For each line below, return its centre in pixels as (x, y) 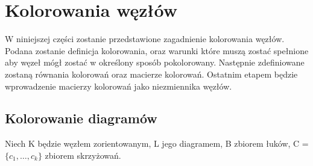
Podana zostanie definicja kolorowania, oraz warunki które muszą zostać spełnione (157, 50)
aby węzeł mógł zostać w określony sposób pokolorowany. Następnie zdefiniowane (155, 62)
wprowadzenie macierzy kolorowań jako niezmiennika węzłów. (119, 86)
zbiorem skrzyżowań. (83, 155)
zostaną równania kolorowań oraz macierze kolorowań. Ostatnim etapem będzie (151, 74)
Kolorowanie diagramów (81, 118)
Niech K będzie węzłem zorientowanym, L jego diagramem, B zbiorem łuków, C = (157, 143)
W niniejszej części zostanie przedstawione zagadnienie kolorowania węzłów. (145, 39)
